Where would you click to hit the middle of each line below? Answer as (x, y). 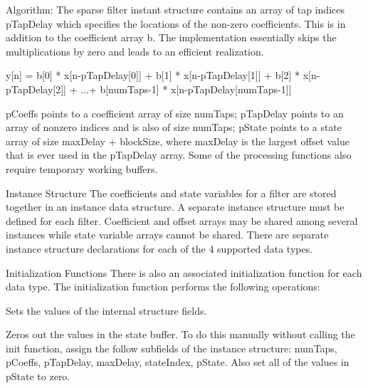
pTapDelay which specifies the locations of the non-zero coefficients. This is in (176, 23)
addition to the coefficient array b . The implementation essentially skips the (171, 37)
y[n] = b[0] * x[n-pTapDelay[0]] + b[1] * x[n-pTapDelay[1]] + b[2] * (153, 75)
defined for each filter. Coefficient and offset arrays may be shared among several (182, 220)
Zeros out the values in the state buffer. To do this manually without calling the (180, 334)
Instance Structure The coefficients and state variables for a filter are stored (171, 193)
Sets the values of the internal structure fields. (106, 310)
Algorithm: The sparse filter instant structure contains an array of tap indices (175, 9)
